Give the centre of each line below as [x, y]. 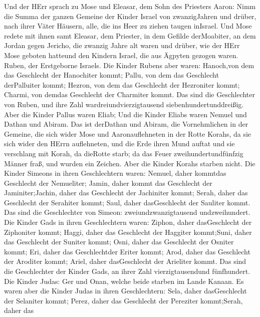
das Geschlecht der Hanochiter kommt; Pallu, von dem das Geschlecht [111, 75]
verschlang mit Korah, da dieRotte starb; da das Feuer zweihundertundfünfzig [124, 153]
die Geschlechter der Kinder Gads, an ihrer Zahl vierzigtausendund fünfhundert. [127, 271]
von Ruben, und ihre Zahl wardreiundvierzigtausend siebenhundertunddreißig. [124, 104]
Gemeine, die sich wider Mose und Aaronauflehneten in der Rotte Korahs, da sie [128, 133]
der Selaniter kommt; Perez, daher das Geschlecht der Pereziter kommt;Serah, [123, 300]
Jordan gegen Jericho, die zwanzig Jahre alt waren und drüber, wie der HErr [122, 45]
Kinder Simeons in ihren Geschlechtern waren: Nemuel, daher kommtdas [115, 173]
